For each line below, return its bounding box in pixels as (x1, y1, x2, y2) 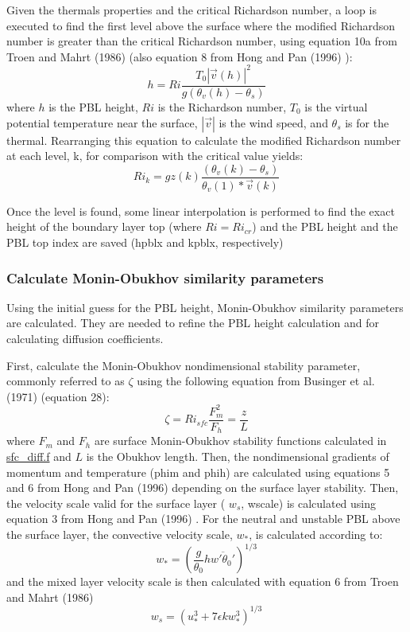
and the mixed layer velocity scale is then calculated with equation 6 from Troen (6, 573, 399, 590)
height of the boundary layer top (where (6, 218, 202, 235)
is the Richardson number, (157, 98, 287, 115)
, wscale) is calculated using (241, 494, 377, 511)
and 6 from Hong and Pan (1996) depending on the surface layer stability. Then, (6, 479, 399, 496)
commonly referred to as (6, 373, 125, 389)
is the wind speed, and (219, 114, 328, 131)
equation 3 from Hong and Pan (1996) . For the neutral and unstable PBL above (6, 510, 400, 527)
